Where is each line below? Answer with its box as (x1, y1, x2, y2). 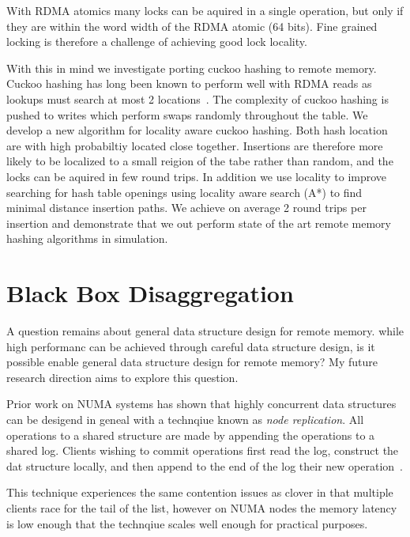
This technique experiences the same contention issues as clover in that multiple (6, 484, 393, 501)
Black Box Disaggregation (6, 277, 294, 309)
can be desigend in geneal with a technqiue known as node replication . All (6, 411, 364, 427)
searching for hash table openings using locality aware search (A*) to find (6, 183, 363, 200)
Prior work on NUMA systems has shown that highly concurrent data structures (6, 395, 397, 412)
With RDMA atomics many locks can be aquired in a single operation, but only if (6, 2, 404, 18)
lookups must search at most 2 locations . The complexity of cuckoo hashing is (6, 90, 389, 107)
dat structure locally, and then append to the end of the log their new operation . (6, 457, 403, 474)
